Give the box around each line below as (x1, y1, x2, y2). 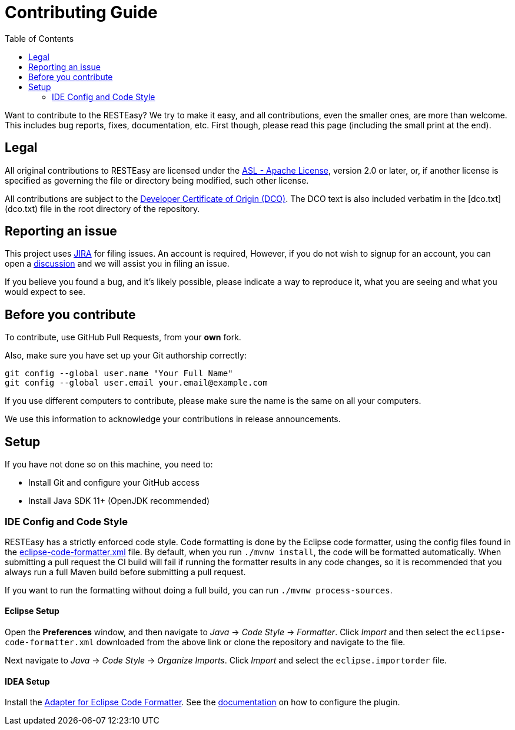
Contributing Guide (5, 2, 158, 22)
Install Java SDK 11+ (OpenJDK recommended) (28, 496, 210, 506)
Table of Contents (5, 33, 74, 44)
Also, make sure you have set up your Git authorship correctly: (5, 350, 247, 361)
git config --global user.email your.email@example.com (5, 378, 268, 388)
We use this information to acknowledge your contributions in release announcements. (5, 414, 341, 424)
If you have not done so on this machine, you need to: (5, 459, 213, 470)
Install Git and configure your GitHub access (28, 477, 200, 488)
